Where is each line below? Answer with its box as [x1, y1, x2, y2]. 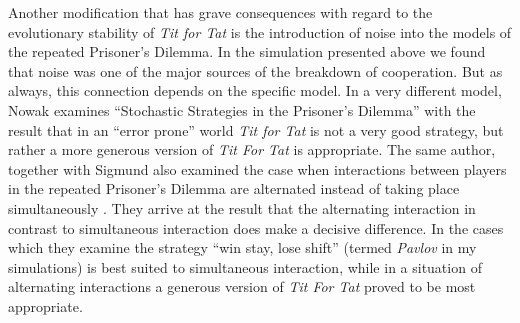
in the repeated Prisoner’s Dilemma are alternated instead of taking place [8, 178, 460, 199]
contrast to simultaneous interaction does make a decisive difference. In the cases [8, 217, 504, 238]
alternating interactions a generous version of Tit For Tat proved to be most [8, 276, 476, 297]
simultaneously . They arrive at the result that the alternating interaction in [8, 197, 476, 218]
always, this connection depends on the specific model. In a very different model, [8, 80, 502, 101]
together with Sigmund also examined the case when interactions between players [8, 158, 507, 179]
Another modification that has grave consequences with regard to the [8, 2, 433, 22]
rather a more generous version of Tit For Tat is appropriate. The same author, [8, 139, 496, 160]
